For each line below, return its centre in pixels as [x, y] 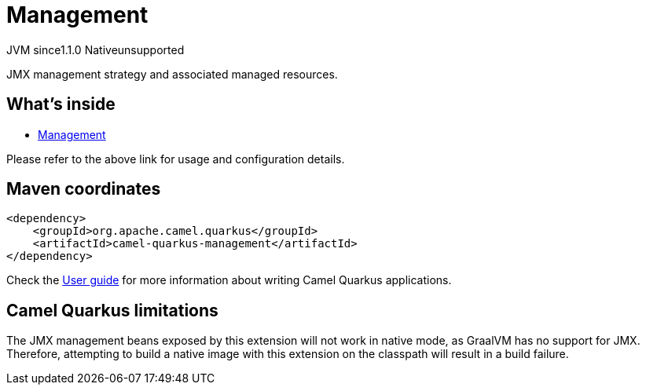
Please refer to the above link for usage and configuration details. [176, 159]
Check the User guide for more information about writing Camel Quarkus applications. [229, 280]
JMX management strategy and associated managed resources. [172, 74]
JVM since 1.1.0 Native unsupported [95, 49]
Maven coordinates [84, 189]
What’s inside [61, 104]
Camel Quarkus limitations [112, 310]
